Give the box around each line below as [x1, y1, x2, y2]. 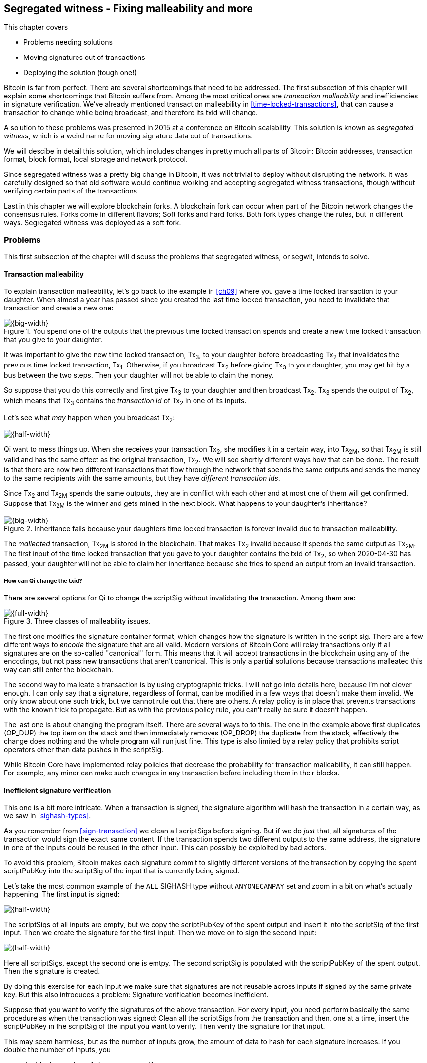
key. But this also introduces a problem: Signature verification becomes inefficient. [4, 990, 269, 999]
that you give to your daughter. [4, 335, 102, 344]
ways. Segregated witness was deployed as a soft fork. [4, 218, 181, 227]
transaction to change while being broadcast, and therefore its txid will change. [4, 108, 258, 117]
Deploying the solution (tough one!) [23, 68, 137, 77]
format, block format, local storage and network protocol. [4, 155, 188, 164]
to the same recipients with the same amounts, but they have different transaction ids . [4, 473, 280, 482]
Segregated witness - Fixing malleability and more [4, 2, 253, 15]
